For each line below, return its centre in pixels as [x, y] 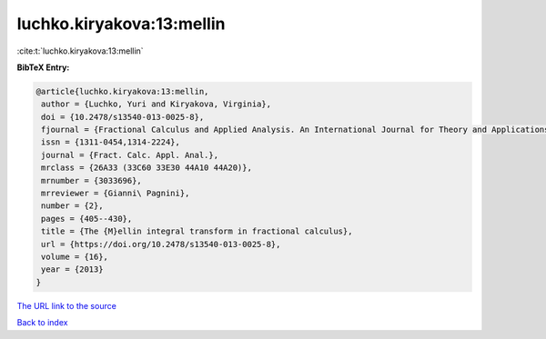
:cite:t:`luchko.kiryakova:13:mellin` [81, 51]
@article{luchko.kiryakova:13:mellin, [122, 91]
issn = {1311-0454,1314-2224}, [111, 142]
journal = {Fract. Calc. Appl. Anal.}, [130, 155]
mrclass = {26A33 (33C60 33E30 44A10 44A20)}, [147, 168]
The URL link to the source [67, 305]
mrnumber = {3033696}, [92, 180]
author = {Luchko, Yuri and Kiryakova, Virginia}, [157, 104]
